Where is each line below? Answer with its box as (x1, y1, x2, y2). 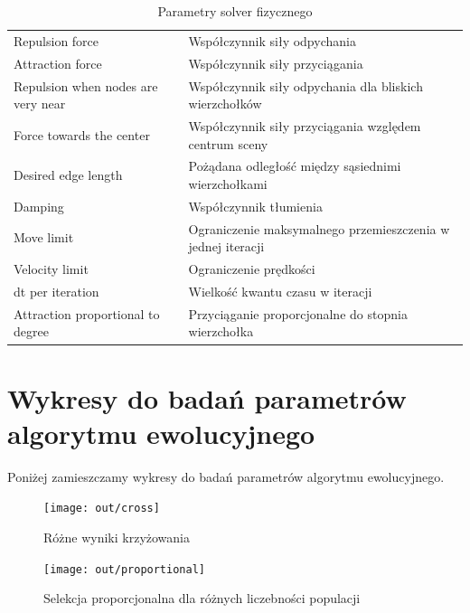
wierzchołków (188, 94, 262, 113)
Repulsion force (14, 31, 99, 50)
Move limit (14, 228, 74, 247)
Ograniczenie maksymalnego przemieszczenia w (188, 219, 450, 238)
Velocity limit (14, 259, 89, 278)
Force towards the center (14, 125, 150, 144)
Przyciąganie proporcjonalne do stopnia (188, 304, 408, 323)
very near (14, 94, 66, 113)
